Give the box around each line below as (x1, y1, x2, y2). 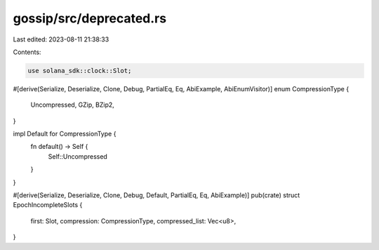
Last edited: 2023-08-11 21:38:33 (13, 35, 109, 44)
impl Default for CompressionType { (13, 130, 117, 138)
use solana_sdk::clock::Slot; (27, 67, 132, 74)
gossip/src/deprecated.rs (13, 11, 167, 26)
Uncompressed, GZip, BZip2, (30, 100, 115, 109)
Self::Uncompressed (48, 152, 108, 161)
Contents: (13, 48, 41, 56)
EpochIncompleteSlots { (13, 201, 83, 209)
